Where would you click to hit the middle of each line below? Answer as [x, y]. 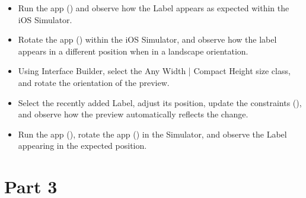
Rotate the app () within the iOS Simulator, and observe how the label [147, 39]
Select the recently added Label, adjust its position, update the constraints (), [160, 102]
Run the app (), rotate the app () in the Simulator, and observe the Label [152, 134]
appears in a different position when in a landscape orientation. [133, 51]
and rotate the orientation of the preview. [94, 82]
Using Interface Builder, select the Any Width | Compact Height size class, [154, 71]
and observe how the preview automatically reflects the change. [133, 114]
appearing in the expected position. [82, 146]
